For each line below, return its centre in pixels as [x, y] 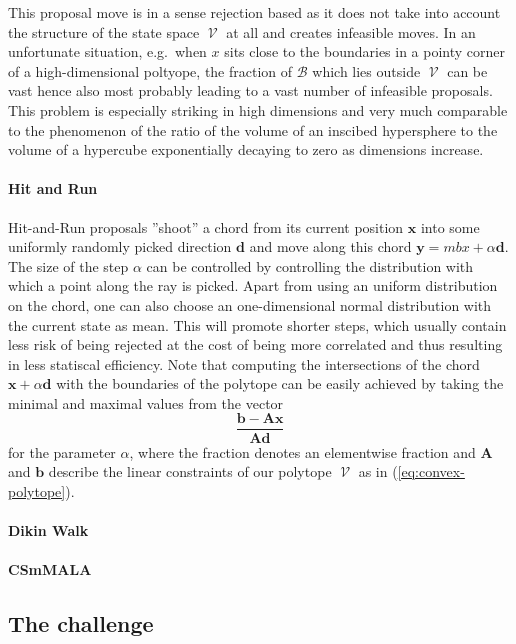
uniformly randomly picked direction [120, 246]
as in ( [378, 471]
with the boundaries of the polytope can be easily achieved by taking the [280, 383]
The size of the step [68, 265]
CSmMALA [50, 569]
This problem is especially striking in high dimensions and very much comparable [258, 109]
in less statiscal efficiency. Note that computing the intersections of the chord [244, 363]
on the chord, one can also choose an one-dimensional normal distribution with [250, 304]
